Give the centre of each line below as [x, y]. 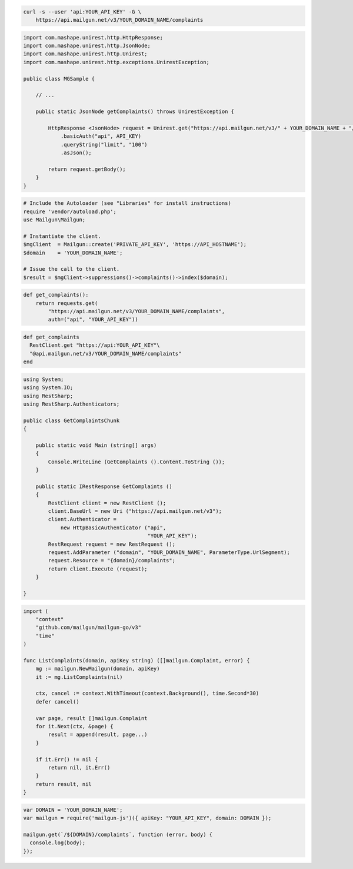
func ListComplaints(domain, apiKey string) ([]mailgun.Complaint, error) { [136, 660]
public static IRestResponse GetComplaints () [104, 486]
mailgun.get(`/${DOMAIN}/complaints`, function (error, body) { [118, 834]
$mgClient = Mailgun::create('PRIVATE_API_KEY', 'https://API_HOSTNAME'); [135, 245]
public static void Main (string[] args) [96, 445]
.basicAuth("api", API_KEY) [101, 136]
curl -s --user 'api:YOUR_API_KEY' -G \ [82, 11]
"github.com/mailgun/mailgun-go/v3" [88, 628]
